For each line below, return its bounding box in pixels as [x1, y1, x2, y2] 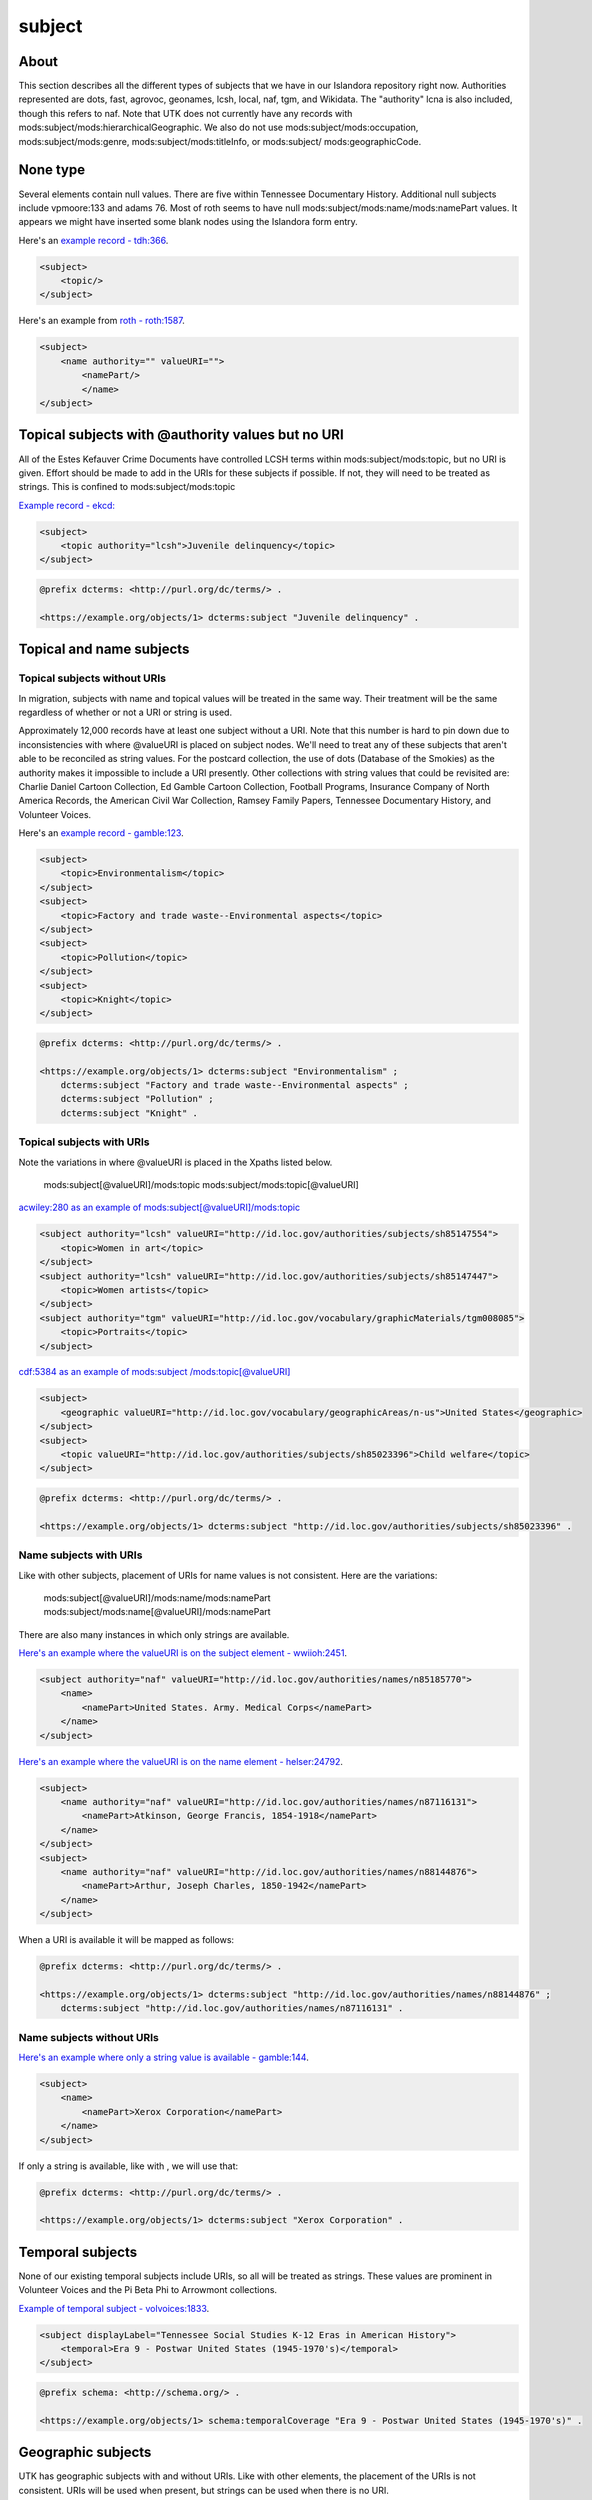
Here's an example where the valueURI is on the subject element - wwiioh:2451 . [18, 1647, 348, 1659]
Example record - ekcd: [18, 499, 115, 511]
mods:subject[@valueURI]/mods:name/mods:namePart [43, 1591, 271, 1604]
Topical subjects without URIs [18, 671, 167, 685]
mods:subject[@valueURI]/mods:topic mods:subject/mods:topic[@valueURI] [43, 1179, 359, 1190]
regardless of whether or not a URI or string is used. [18, 706, 233, 718]
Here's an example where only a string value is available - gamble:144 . [18, 2051, 309, 2063]
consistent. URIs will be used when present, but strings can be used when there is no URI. [18, 2484, 389, 2496]
